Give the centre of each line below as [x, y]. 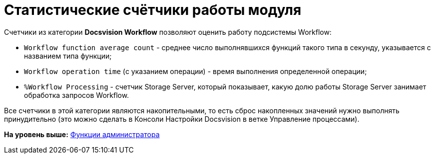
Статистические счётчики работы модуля [153, 10]
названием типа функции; [68, 56]
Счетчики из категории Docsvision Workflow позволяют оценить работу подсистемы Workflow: [168, 32]
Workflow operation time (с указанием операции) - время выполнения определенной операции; [196, 71]
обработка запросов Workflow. [77, 95]
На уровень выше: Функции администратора [82, 134]
